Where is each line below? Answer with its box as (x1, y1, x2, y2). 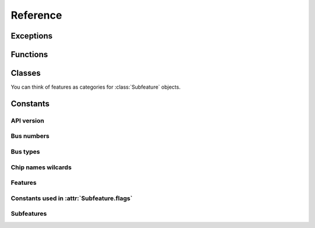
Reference (10, 9, 62, 22)
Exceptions (10, 31, 52, 41)
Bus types (10, 148, 40, 156)
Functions (10, 50, 48, 59)
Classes (10, 68, 41, 78)
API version (10, 117, 45, 125)
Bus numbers (10, 132, 50, 140)
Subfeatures (10, 210, 47, 218)
